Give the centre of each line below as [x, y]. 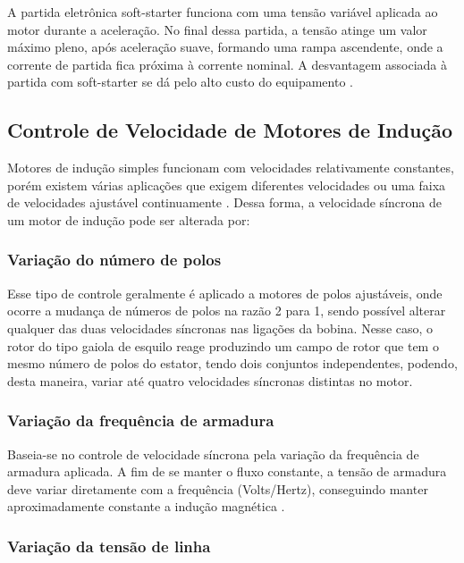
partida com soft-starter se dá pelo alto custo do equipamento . [180, 82]
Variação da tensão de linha [109, 546]
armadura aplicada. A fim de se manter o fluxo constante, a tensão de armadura [227, 471]
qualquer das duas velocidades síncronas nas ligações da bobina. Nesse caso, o [220, 328]
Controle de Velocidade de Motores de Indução [230, 130]
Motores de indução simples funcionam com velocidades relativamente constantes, [231, 168]
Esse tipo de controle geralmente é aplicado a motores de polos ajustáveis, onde [225, 293]
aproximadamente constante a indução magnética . [146, 506]
